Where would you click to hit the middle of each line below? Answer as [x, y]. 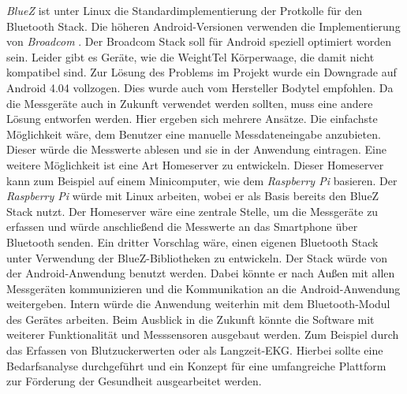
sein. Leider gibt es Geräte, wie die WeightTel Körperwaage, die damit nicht [190, 56]
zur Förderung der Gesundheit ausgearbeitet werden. [134, 381]
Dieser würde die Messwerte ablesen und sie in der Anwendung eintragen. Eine [197, 149]
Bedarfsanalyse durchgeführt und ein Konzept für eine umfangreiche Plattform [196, 365]
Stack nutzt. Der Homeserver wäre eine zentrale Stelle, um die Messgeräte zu [192, 211]
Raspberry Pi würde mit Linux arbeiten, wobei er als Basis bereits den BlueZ [193, 196]
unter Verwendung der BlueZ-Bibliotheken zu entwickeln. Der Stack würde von [197, 257]
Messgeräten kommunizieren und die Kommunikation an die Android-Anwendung [203, 288]
